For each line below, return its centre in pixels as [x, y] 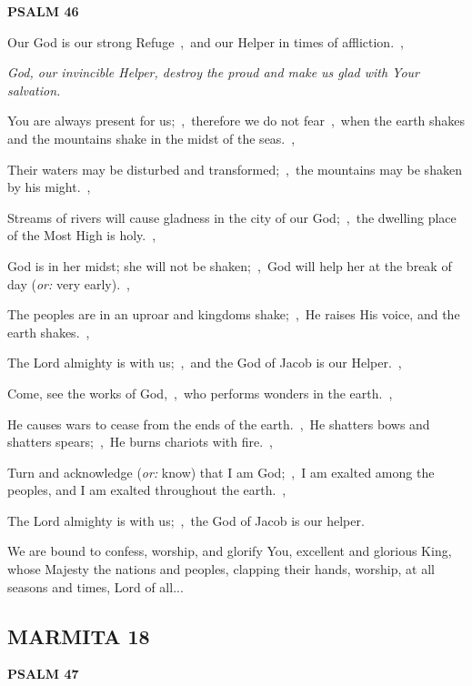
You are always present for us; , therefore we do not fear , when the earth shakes [236, 121]
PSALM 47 [43, 674]
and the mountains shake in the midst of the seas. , [151, 138]
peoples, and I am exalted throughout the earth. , [147, 490]
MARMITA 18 [79, 636]
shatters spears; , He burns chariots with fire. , [140, 442]
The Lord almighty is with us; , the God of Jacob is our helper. [186, 520]
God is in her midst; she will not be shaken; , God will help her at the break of [230, 265]
